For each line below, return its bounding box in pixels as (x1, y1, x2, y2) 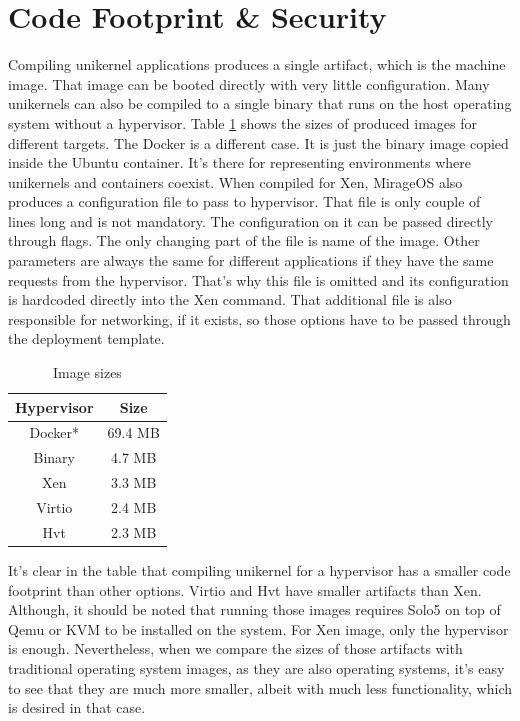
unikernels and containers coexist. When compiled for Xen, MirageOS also (8, 171, 463, 192)
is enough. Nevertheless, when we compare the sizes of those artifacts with (8, 638, 463, 659)
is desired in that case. (8, 697, 146, 718)
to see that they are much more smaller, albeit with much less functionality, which (8, 677, 512, 698)
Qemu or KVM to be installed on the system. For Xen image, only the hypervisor (8, 618, 509, 639)
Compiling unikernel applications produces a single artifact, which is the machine (8, 54, 506, 75)
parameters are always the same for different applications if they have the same (8, 250, 494, 271)
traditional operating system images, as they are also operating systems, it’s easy (8, 657, 505, 678)
